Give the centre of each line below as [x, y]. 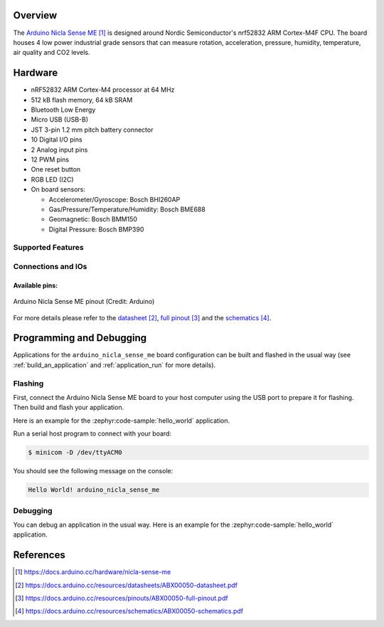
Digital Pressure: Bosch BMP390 [96, 229]
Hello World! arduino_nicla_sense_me [94, 490]
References [39, 555]
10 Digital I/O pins [57, 139]
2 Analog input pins [59, 149]
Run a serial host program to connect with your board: [92, 433]
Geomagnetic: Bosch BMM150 [93, 219]
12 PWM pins [50, 159]
